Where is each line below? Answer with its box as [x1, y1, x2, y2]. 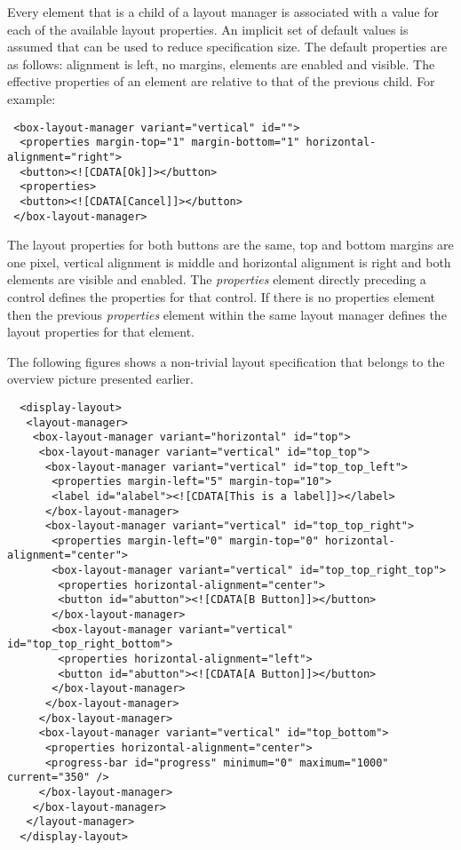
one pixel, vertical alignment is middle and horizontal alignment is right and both [7, 252, 451, 271]
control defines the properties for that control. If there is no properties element [7, 287, 436, 306]
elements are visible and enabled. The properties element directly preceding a [7, 270, 426, 289]
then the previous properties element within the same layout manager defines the [7, 305, 447, 323]
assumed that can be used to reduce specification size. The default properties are [7, 37, 448, 56]
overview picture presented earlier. [7, 369, 194, 388]
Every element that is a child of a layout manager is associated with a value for [7, 3, 439, 20]
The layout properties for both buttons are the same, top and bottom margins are [7, 235, 454, 254]
